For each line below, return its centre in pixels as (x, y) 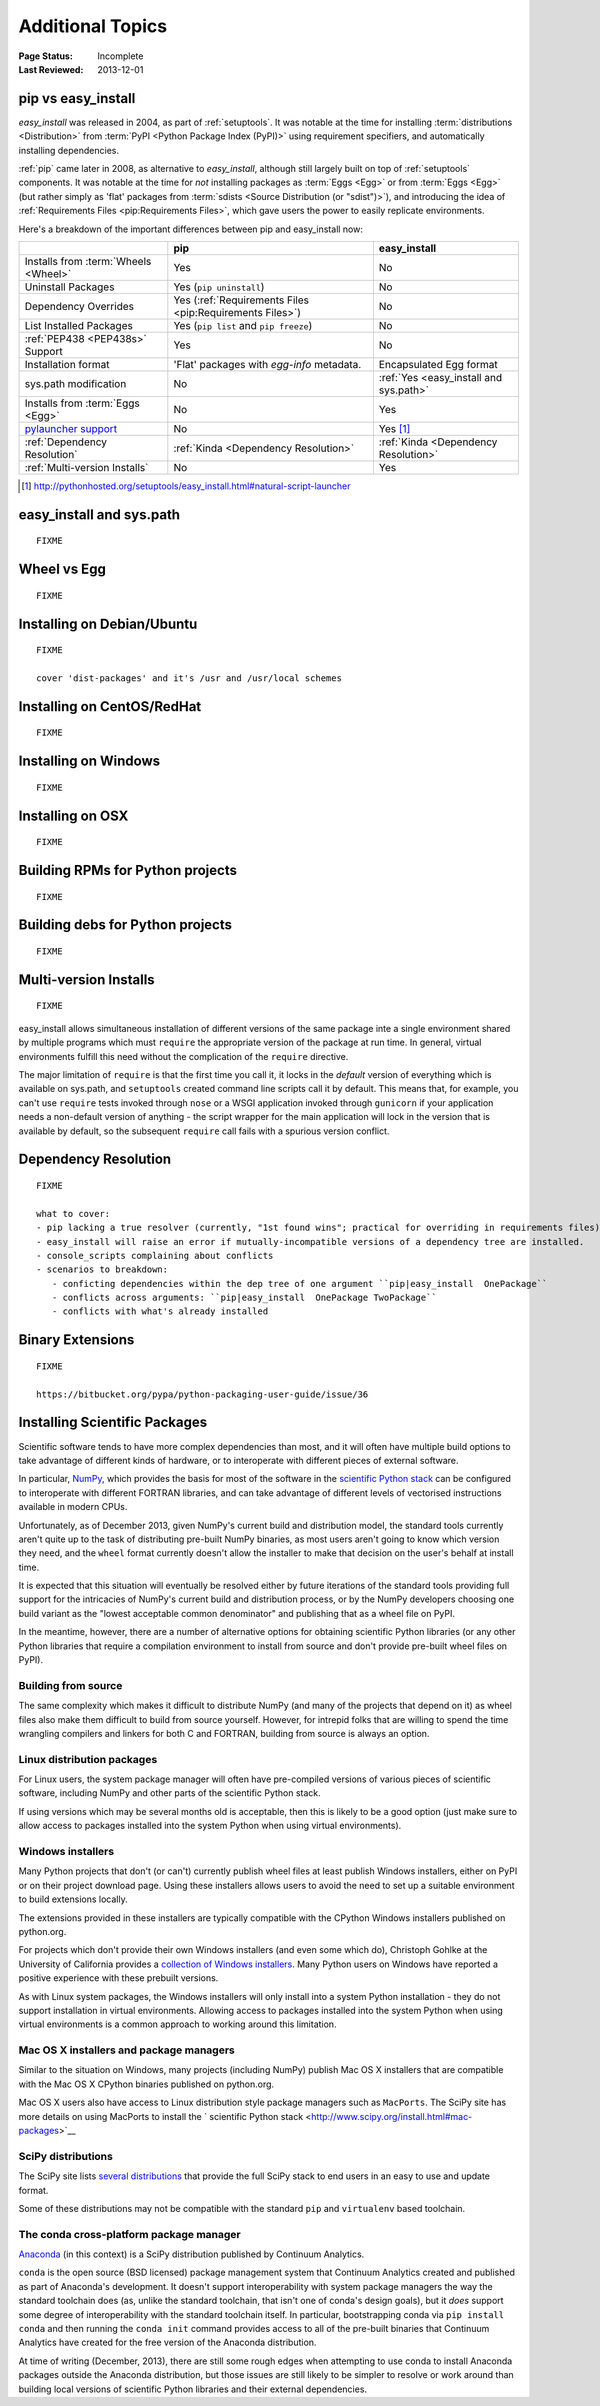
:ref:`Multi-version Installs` (86, 467)
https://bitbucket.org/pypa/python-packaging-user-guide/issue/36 (202, 1394)
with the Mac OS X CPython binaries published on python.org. (146, 2084)
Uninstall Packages (69, 287)
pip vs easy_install (77, 98)
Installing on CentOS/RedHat (110, 706)
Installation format (67, 364)
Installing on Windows (89, 761)
